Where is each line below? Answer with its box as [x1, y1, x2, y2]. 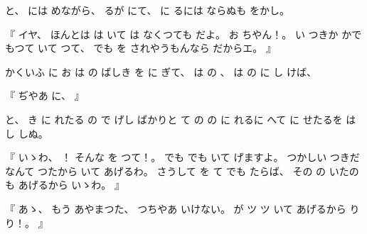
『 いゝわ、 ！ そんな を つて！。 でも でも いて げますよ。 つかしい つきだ [5, 150, 360, 165]
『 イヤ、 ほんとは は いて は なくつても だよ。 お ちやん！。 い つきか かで [5, 26, 362, 41]
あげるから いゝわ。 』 [18, 177, 124, 192]
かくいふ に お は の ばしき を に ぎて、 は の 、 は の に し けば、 [5, 64, 317, 79]
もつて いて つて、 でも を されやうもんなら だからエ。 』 [5, 40, 276, 55]
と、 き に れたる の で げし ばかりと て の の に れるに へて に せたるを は [5, 111, 356, 126]
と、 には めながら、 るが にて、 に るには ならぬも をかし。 [5, 3, 290, 17]
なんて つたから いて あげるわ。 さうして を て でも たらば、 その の [5, 163, 326, 178]
